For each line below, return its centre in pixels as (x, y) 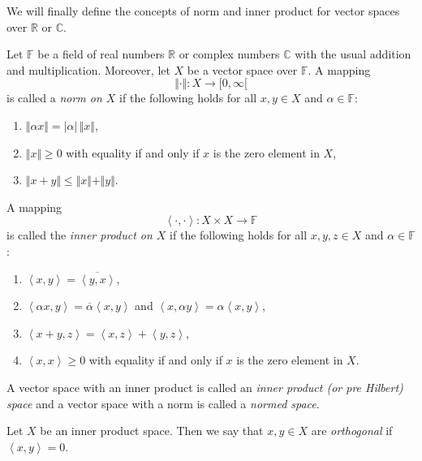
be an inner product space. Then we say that (152, 431)
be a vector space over (242, 69)
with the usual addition (353, 54)
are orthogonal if (352, 431)
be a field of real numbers (101, 54)
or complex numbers (229, 54)
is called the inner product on (80, 235)
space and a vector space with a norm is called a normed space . (163, 403)
